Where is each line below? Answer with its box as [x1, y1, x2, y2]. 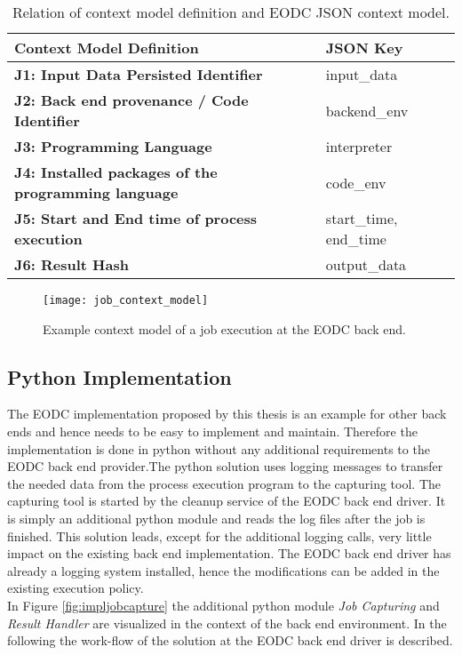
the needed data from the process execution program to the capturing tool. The [7, 474, 442, 492]
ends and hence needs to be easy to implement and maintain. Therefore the [7, 422, 418, 441]
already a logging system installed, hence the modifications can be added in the [7, 561, 440, 579]
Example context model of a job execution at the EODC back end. [43, 319, 406, 338]
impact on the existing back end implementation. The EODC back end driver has [7, 544, 451, 563]
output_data [325, 254, 407, 275]
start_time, [325, 208, 398, 228]
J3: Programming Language [14, 136, 212, 156]
